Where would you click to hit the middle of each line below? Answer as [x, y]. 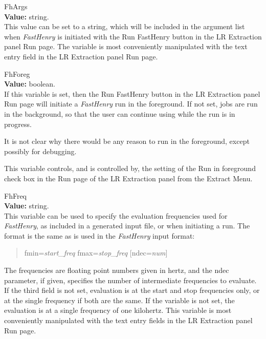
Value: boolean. [30, 84]
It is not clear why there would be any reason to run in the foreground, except [127, 141]
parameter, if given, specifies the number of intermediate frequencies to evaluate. [130, 280]
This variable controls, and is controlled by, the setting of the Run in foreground [130, 168]
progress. [18, 124]
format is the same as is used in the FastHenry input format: [99, 235]
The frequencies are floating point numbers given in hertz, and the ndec [117, 270]
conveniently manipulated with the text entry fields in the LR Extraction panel [128, 320]
